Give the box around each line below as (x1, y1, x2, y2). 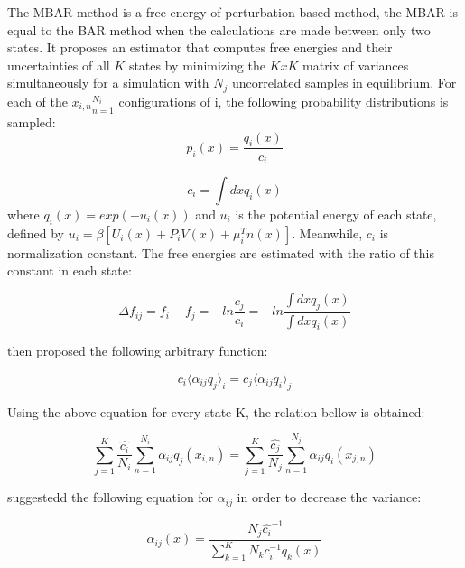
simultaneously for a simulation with (7, 73, 209, 92)
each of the (7, 91, 68, 110)
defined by (7, 223, 65, 242)
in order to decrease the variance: (237, 488, 422, 507)
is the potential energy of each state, (235, 204, 437, 223)
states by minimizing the (128, 55, 265, 74)
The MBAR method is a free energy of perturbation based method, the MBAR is (7, 3, 458, 21)
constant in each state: (7, 261, 132, 280)
